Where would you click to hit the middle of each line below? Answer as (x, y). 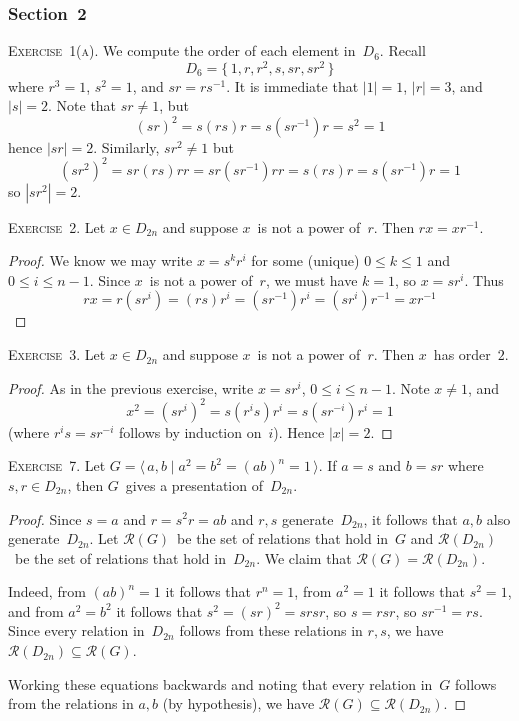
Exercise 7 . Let (57, 465)
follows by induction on (190, 431)
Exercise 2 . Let (57, 226)
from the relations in (71, 703)
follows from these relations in (271, 630)
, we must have (311, 279)
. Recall (402, 50)
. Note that (82, 105)
